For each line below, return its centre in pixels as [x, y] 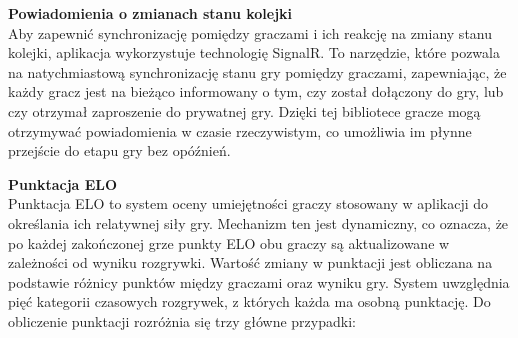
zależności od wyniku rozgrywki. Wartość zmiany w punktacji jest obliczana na [250, 262]
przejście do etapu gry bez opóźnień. [119, 150]
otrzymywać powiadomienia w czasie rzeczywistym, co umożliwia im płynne [240, 130]
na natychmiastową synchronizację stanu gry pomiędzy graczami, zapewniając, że [257, 71]
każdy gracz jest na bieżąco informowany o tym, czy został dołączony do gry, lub [256, 91]
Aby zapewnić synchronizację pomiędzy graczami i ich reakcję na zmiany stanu [250, 32]
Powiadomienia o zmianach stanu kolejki [150, 13]
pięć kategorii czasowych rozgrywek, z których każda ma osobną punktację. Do [249, 301]
